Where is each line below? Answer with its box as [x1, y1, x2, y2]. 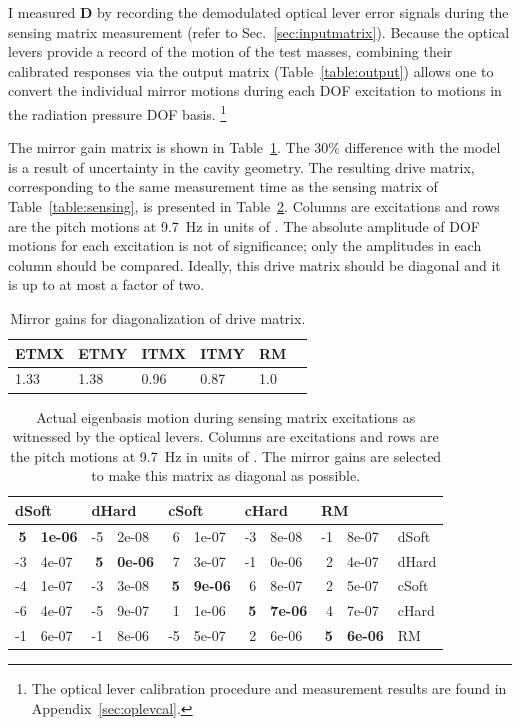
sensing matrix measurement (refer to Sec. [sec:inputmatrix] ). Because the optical [8, 21, 510, 42]
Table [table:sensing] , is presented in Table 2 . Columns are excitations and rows [8, 196, 500, 216]
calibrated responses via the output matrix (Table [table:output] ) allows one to [8, 60, 494, 81]
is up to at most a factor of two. [8, 274, 205, 295]
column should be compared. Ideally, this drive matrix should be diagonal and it [8, 254, 501, 275]
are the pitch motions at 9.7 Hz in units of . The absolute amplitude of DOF [8, 215, 480, 236]
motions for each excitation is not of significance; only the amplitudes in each [8, 235, 482, 256]
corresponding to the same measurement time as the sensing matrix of [8, 176, 438, 197]
